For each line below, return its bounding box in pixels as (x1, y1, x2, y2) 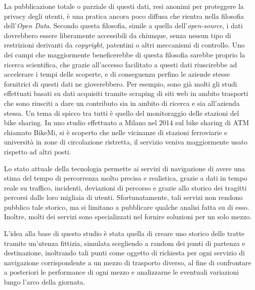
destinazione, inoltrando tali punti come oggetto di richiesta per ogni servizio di (4, 247, 245, 258)
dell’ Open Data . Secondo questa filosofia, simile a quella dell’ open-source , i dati (4, 20, 243, 31)
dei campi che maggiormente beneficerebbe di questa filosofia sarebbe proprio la (4, 49, 246, 59)
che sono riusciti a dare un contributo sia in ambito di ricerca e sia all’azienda (4, 97, 240, 108)
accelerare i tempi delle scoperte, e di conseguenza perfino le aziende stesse (4, 69, 230, 79)
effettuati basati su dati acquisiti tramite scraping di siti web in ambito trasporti (4, 88, 249, 98)
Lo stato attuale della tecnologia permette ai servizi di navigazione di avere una (4, 163, 245, 173)
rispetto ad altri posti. (4, 146, 71, 156)
